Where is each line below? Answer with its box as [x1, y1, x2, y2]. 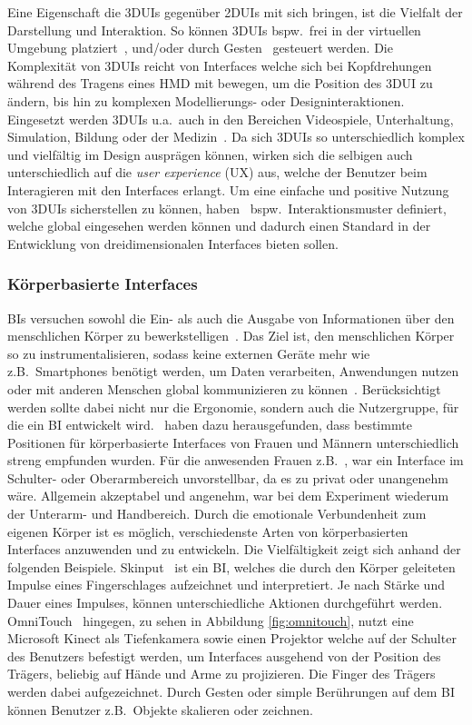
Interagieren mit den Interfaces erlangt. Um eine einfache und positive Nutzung [7, 180, 449, 199]
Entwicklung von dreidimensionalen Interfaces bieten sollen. [7, 233, 339, 253]
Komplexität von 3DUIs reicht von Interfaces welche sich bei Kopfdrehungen [7, 55, 432, 74]
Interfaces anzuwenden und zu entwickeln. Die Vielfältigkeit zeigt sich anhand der [7, 540, 461, 559]
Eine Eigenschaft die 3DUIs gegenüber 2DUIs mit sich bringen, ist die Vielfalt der [7, 3, 463, 21]
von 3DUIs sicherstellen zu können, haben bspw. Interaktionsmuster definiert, [7, 198, 447, 217]
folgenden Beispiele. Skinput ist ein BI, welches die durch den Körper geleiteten [7, 557, 456, 576]
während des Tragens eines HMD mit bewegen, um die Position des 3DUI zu [7, 74, 433, 93]
